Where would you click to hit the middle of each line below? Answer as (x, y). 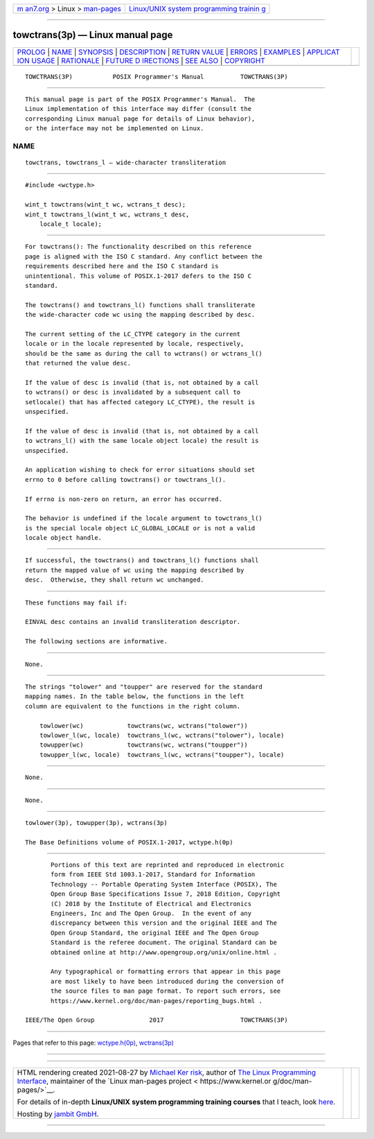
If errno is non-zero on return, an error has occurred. (124, 499)
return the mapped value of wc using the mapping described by (135, 570)
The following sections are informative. (96, 642)
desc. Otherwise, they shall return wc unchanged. (115, 580)
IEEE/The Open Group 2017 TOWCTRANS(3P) (157, 1020)
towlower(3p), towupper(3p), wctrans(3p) (96, 823)
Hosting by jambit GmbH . (58, 1114)
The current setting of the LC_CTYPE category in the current (133, 334)
